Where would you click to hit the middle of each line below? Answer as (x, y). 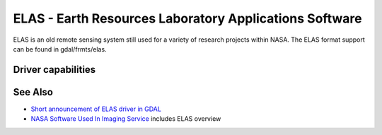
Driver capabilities (54, 70)
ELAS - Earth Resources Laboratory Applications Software (187, 18)
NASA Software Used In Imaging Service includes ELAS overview (126, 119)
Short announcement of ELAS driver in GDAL (96, 109)
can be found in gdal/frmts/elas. (60, 49)
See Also (33, 92)
